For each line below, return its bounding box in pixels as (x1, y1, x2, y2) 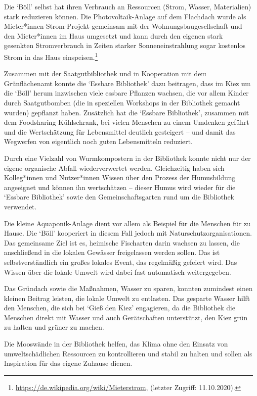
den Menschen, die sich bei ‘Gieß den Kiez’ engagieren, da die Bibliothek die (4, 302, 235, 313)
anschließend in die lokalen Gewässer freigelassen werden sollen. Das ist (4, 247, 220, 257)
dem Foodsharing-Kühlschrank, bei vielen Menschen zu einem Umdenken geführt (4, 117, 250, 127)
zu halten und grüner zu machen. (4, 322, 104, 332)
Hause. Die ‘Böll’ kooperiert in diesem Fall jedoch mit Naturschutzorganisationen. (4, 228, 252, 238)
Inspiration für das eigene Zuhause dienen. (4, 358, 132, 368)
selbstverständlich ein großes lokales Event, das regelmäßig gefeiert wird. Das (4, 256, 237, 267)
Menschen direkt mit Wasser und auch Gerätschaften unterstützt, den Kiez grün (4, 312, 248, 322)
